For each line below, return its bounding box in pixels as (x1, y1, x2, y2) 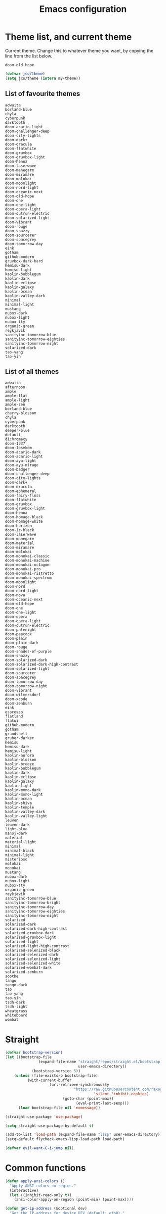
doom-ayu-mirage (5, 463, 39, 468)
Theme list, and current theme (5, 31, 132, 43)
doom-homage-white (5, 519, 43, 524)
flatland (5, 714, 23, 719)
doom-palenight (5, 627, 37, 632)
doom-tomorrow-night (5, 684, 48, 689)
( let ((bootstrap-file (5, 1055, 52, 1060)
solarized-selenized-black (5, 948, 61, 953)
